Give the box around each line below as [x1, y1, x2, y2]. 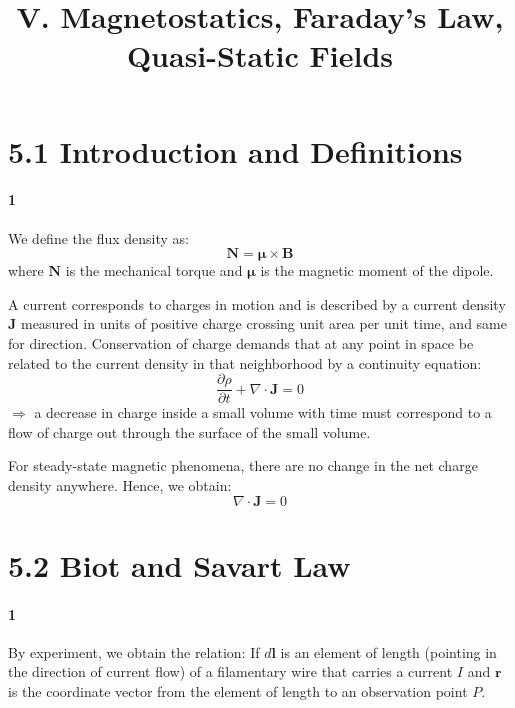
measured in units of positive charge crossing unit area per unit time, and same [20, 313, 507, 334]
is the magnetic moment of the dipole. [260, 260, 494, 281]
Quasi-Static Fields [126, 35, 394, 76]
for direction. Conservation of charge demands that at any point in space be [8, 332, 474, 353]
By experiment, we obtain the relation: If [8, 641, 260, 662]
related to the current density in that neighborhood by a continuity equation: [8, 352, 482, 373]
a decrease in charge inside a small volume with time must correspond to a [34, 402, 492, 423]
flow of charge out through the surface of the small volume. [8, 421, 371, 442]
